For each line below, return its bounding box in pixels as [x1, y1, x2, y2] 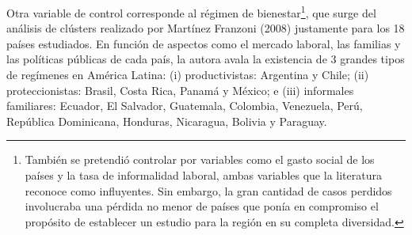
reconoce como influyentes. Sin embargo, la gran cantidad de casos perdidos [25, 182, 392, 199]
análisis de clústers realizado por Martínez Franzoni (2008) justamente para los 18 [6, 20, 405, 36]
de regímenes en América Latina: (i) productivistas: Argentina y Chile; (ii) [6, 66, 369, 83]
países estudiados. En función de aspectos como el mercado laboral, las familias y [6, 35, 401, 51]
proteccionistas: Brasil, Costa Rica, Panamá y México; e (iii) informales [6, 81, 354, 98]
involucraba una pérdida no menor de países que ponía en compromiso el [25, 198, 379, 214]
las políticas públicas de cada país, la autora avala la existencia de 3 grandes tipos [6, 51, 405, 67]
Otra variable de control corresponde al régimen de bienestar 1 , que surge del [6, 2, 376, 21]
